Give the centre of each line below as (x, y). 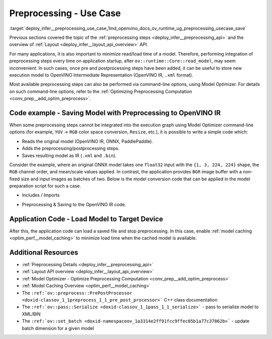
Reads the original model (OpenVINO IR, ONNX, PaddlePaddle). (87, 141)
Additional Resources (44, 252)
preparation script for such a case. (45, 186)
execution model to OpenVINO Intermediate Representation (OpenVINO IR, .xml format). (101, 75)
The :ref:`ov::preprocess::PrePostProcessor (77, 293)
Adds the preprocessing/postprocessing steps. (71, 149)
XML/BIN (31, 314)
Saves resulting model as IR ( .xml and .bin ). (69, 155)
